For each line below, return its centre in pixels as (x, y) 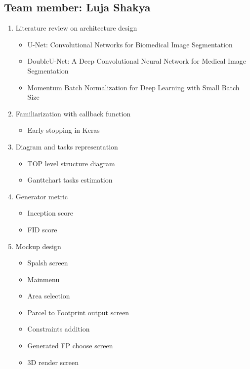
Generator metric (42, 196)
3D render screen (53, 362)
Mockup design (38, 246)
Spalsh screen (48, 263)
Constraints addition (59, 329)
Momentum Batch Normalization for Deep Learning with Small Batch (133, 87)
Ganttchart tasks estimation (70, 180)
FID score (42, 229)
